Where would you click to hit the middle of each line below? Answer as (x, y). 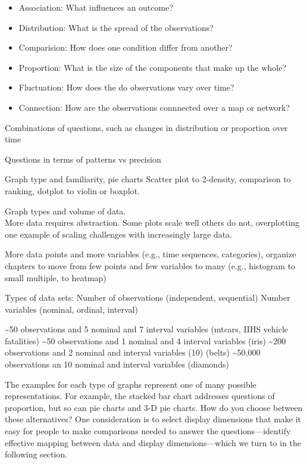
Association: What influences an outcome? (96, 7)
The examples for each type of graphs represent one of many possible (131, 384)
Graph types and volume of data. (65, 211)
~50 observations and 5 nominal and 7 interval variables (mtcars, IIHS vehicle (147, 329)
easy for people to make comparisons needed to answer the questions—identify (148, 431)
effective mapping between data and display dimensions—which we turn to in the (153, 442)
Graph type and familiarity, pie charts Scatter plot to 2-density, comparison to (148, 179)
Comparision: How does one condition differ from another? (126, 47)
